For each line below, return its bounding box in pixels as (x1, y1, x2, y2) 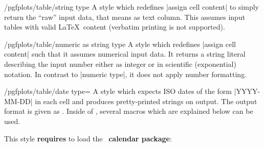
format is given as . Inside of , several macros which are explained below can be (4, 106, 253, 116)
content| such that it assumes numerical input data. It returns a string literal (4, 48, 246, 59)
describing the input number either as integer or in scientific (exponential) (4, 58, 236, 69)
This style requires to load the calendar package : (4, 133, 172, 143)
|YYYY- (234, 86, 260, 96)
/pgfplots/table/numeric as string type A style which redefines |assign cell (4, 38, 236, 49)
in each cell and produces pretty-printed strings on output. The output (35, 95, 257, 106)
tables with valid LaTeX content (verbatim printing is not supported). (4, 21, 225, 32)
